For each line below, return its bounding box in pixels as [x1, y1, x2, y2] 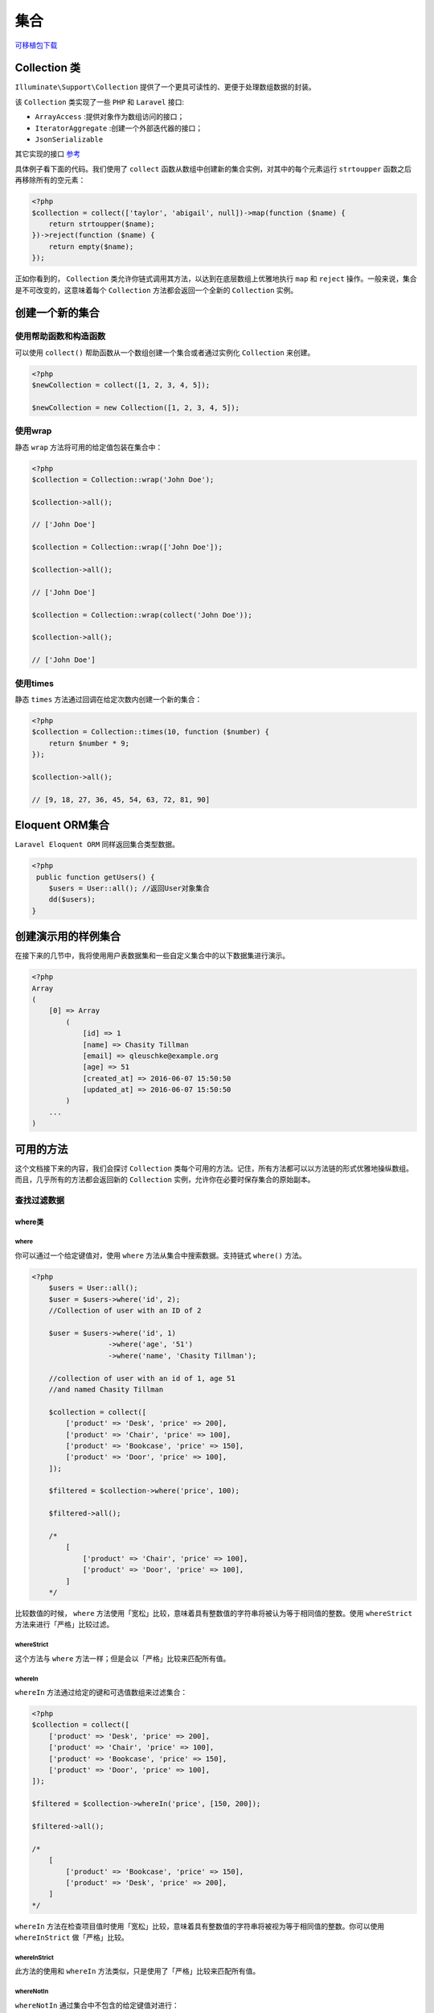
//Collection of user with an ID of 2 [48, 1306, 202, 1316]
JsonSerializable [35, 135, 104, 144]
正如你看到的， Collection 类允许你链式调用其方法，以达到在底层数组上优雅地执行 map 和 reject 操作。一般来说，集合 [14, 274, 417, 283]
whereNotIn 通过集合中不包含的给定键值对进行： [14, 2000, 180, 2010]
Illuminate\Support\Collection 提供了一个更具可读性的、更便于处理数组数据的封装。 [14, 82, 317, 92]
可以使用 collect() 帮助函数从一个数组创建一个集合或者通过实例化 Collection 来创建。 [14, 347, 315, 358]
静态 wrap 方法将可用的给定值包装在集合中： [14, 442, 163, 452]
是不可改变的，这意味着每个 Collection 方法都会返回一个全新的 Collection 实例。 [14, 285, 298, 295]
